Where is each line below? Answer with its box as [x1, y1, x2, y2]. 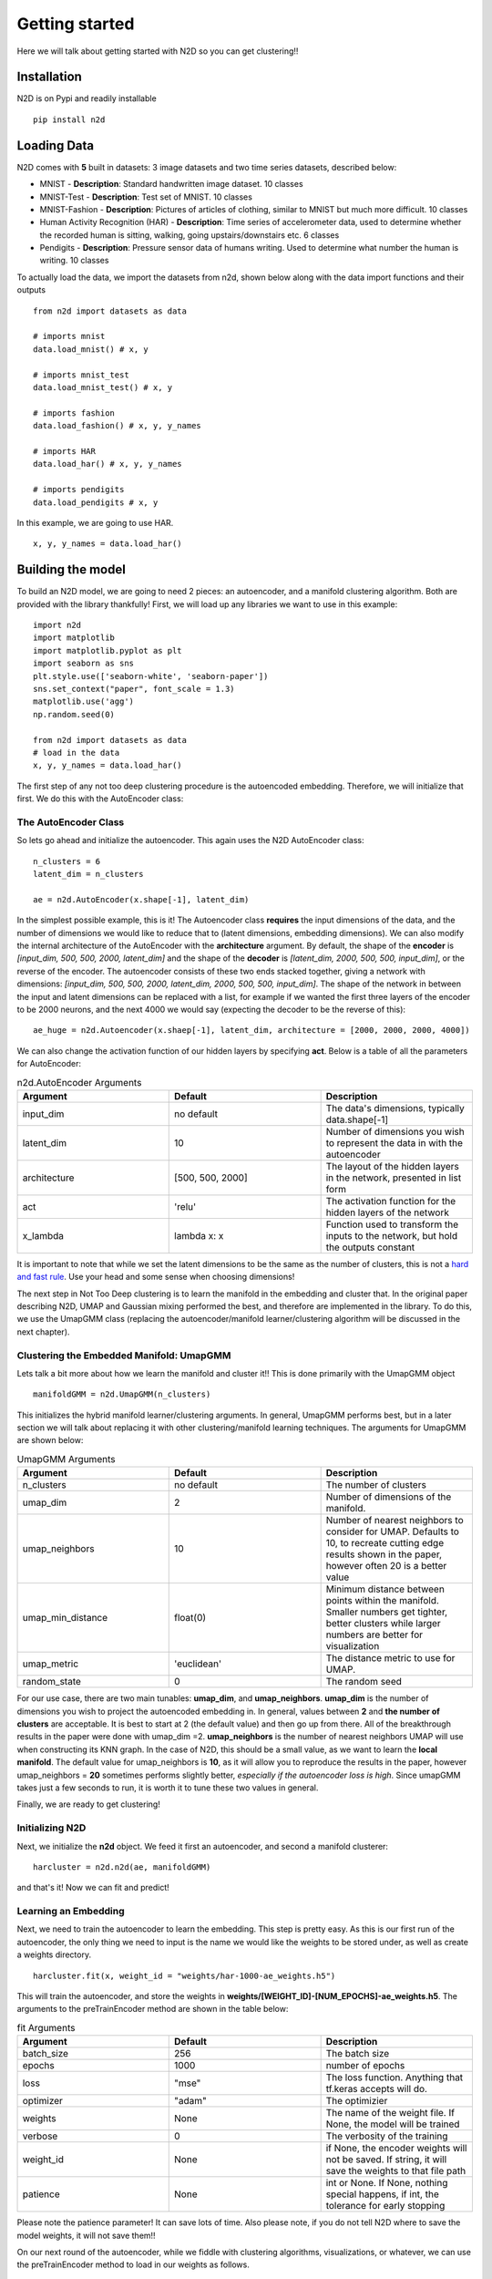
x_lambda [22, 1229, 64, 1242]
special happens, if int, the [325, 2188, 439, 2201]
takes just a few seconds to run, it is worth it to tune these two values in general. [16, 1782, 319, 1793]
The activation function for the [325, 1194, 456, 1207]
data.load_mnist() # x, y [33, 344, 149, 355]
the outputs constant [325, 1241, 415, 1253]
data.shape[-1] [325, 1113, 389, 1126]
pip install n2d [33, 114, 106, 125]
